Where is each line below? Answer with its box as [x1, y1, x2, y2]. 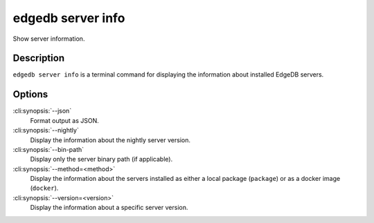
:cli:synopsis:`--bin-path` [12, 145, 84, 153]
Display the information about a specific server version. [30, 204, 188, 212]
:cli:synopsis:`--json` [12, 107, 72, 115]
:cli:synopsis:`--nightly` [12, 126, 79, 135]
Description [12, 52, 65, 64]
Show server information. [12, 35, 85, 43]
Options [12, 88, 48, 100]
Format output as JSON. [30, 116, 100, 124]
